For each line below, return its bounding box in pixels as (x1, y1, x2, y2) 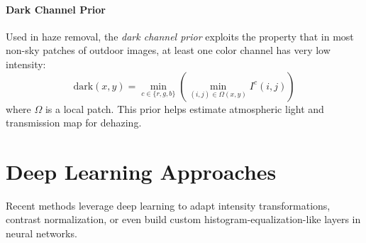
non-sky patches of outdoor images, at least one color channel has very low (6, 43, 331, 58)
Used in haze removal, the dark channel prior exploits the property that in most (6, 28, 354, 43)
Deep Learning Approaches (6, 156, 277, 185)
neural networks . (6, 226, 77, 241)
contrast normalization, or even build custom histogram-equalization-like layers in (6, 212, 361, 227)
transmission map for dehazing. (6, 115, 142, 130)
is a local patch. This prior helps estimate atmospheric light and (45, 101, 324, 116)
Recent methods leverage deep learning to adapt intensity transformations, (6, 198, 331, 212)
